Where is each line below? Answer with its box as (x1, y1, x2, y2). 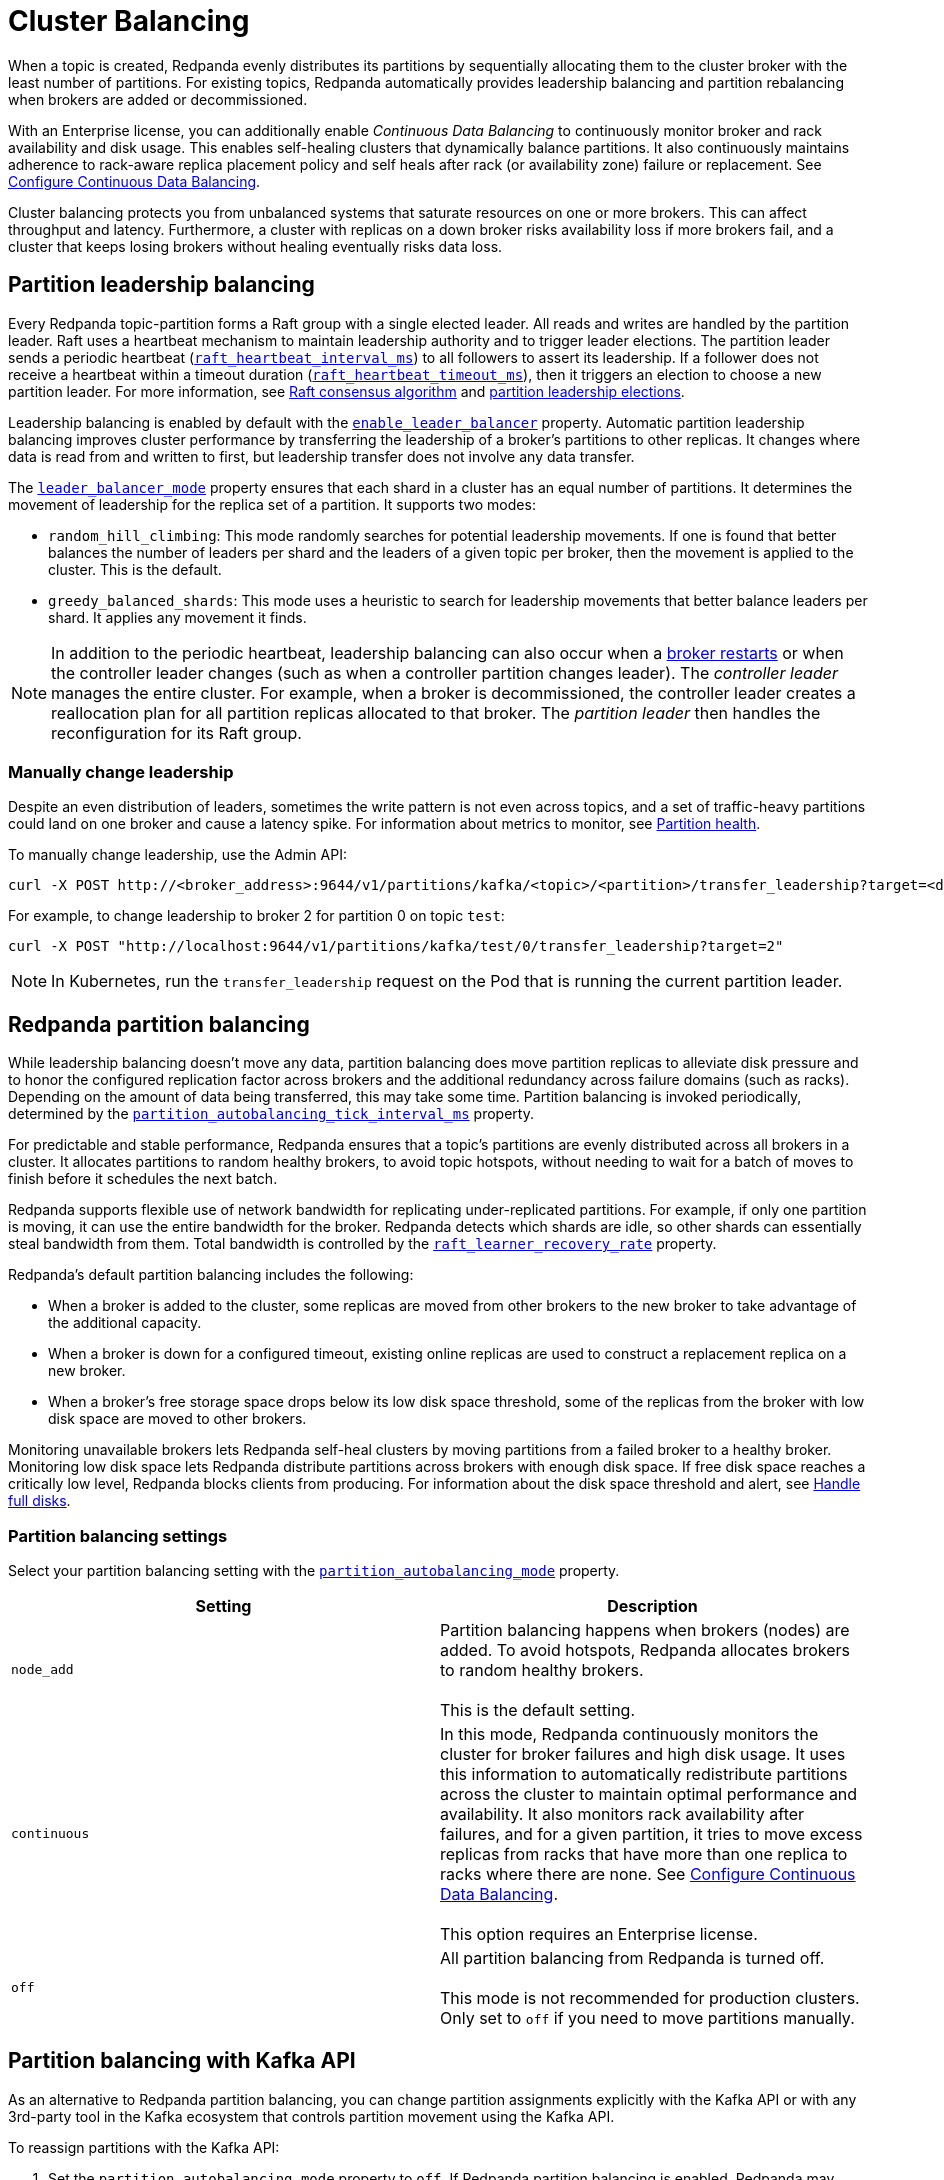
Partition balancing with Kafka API (8, 2048, 356, 2074)
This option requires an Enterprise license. (440, 1923, 758, 1944)
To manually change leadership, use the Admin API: (8, 846, 347, 864)
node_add (11, 1662, 74, 1678)
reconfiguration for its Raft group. (51, 722, 302, 743)
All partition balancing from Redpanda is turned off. (440, 1947, 825, 1968)
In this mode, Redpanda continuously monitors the (440, 1723, 819, 1744)
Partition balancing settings (8, 1525, 228, 1546)
